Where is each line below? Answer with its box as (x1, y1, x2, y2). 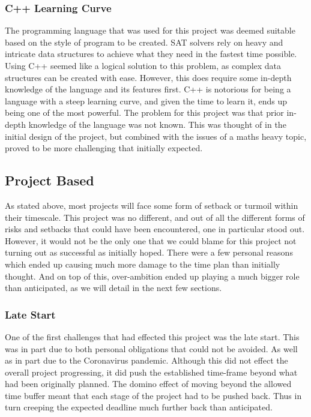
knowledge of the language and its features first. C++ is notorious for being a (5, 83, 291, 95)
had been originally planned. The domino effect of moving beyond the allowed (5, 377, 292, 390)
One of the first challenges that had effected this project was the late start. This (5, 330, 300, 343)
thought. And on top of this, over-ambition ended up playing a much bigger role (5, 269, 300, 282)
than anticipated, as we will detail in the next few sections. (5, 281, 222, 294)
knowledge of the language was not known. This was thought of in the (28, 118, 286, 130)
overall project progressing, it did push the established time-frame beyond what (5, 365, 298, 378)
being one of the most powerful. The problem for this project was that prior (5, 106, 284, 119)
